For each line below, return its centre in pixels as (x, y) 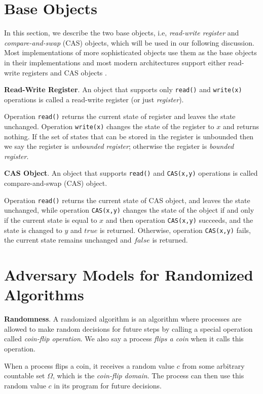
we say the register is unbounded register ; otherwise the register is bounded (119, 146)
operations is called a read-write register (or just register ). (94, 99)
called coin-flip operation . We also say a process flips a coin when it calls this (124, 339)
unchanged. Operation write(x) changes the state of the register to (109, 126)
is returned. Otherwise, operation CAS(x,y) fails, (175, 230)
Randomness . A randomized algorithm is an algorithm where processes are (123, 319)
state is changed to (33, 230)
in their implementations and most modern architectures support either (115, 62)
